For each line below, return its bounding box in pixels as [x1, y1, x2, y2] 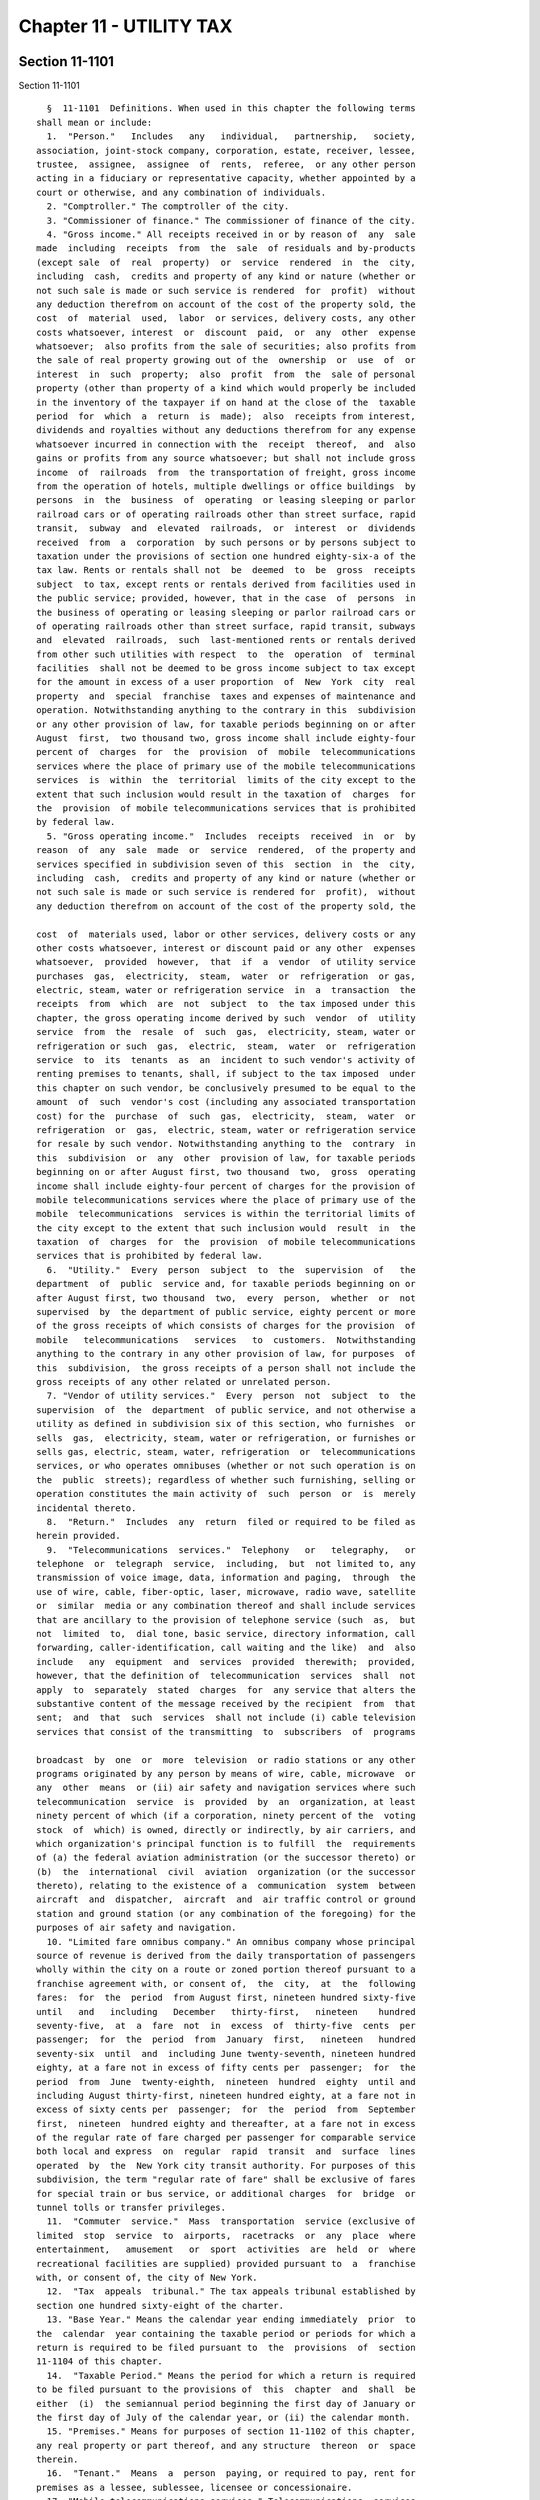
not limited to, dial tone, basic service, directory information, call [36, 1628, 416, 1640]
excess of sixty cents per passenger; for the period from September [36, 2104, 416, 2115]
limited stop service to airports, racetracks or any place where [36, 2230, 416, 2241]
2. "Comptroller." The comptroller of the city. [46, 201, 290, 212]
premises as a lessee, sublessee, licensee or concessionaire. [36, 2481, 353, 2493]
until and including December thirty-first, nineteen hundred [36, 2006, 416, 2017]
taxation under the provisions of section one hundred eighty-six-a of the [36, 550, 416, 562]
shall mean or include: [36, 116, 153, 128]
